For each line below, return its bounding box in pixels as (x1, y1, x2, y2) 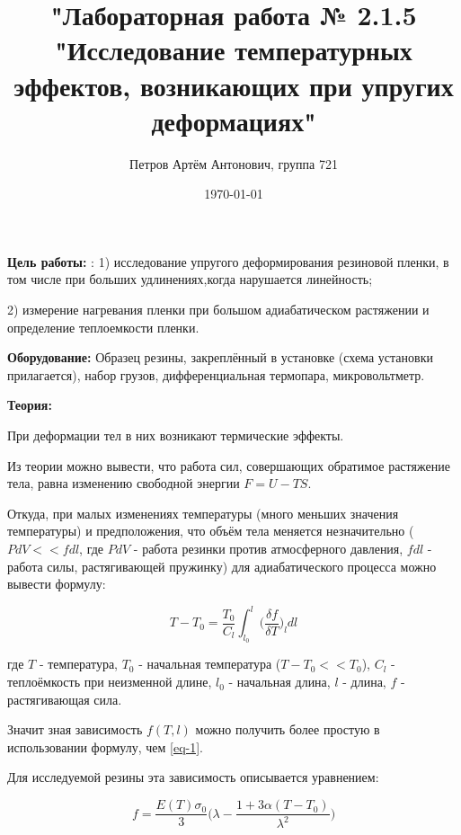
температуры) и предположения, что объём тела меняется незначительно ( (7, 521, 414, 540)
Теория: (7, 395, 52, 414)
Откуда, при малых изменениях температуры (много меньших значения (7, 503, 399, 522)
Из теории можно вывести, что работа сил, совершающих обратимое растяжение (7, 456, 450, 475)
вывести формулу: (7, 574, 106, 593)
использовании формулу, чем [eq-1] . (7, 737, 204, 756)
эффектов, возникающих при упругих (13, 67, 454, 103)
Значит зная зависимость (7, 720, 143, 739)
